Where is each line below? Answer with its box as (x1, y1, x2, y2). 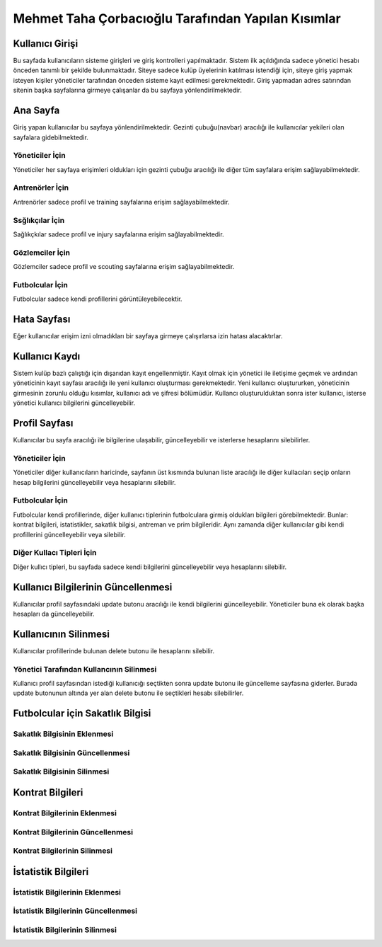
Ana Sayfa (13, 105, 60, 117)
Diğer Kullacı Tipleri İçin (13, 548, 97, 558)
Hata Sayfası (13, 314, 71, 326)
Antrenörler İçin (13, 183, 69, 193)
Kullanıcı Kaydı (13, 350, 81, 362)
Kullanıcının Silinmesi (13, 628, 110, 640)
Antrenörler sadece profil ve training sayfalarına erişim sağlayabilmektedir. (13, 197, 230, 206)
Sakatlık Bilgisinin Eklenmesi (13, 729, 114, 739)
